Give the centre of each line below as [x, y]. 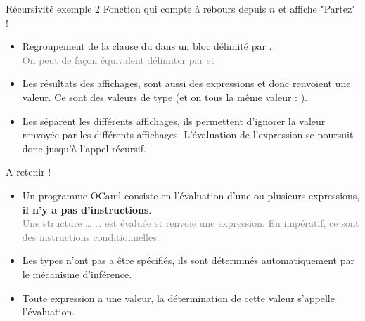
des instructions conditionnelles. [91, 236]
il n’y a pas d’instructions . [87, 209]
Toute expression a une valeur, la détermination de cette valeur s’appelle [178, 297]
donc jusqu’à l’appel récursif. [84, 148]
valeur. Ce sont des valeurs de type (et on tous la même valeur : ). [165, 97]
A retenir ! [28, 172]
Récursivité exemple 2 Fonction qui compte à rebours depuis [136, 8]
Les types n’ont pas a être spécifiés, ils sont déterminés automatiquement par [188, 260]
